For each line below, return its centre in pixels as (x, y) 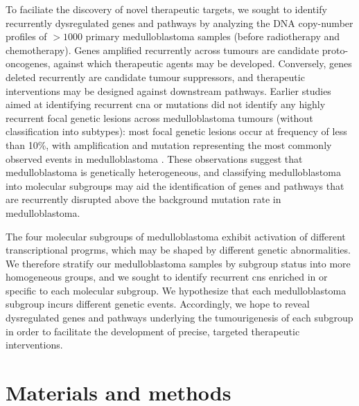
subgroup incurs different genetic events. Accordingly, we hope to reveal (158, 304)
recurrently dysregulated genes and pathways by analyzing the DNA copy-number (179, 23)
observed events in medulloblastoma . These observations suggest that (154, 158)
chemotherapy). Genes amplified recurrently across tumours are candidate (163, 50)
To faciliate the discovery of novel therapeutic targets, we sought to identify (166, 9)
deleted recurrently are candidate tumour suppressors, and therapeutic (155, 77)
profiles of (26, 36)
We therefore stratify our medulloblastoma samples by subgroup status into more (178, 263)
